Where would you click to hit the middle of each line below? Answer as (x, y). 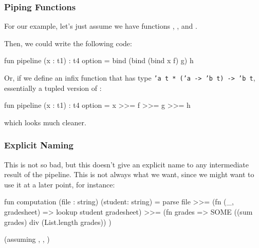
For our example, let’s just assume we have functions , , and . (101, 26)
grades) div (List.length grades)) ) (58, 222)
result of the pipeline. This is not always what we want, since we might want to (129, 174)
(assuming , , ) (27, 239)
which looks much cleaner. (45, 122)
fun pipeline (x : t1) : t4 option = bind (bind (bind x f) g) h (99, 60)
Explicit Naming (39, 145)
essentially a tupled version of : (53, 88)
